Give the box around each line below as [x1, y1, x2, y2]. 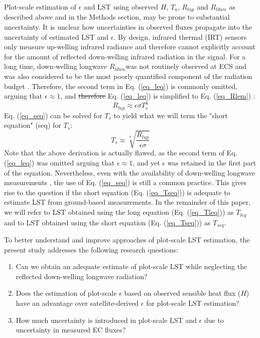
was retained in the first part [167, 157, 256, 168]
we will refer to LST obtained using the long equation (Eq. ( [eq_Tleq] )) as [4, 207, 234, 217]
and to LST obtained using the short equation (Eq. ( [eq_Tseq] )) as [4, 217, 211, 227]
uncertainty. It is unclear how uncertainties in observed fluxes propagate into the [4, 22, 252, 32]
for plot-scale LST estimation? [146, 297, 239, 308]
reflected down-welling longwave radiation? [16, 271, 148, 281]
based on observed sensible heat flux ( [124, 288, 241, 298]
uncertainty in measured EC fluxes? [16, 324, 126, 335]
